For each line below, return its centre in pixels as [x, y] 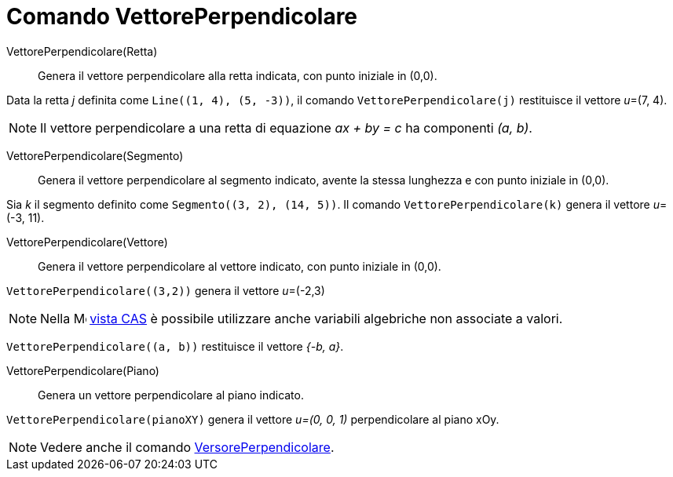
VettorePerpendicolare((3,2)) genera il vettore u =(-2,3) [166, 290]
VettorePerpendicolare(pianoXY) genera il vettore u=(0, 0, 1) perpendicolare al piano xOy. [253, 419]
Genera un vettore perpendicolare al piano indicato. [171, 395]
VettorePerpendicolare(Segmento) [95, 155]
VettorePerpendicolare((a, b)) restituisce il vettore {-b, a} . [175, 346]
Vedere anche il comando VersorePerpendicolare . [187, 447]
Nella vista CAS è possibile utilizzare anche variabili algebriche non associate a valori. [302, 318]
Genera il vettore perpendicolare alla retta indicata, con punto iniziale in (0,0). [238, 75]
